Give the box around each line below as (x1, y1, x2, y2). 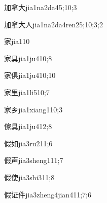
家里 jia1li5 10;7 (4, 87, 50, 97)
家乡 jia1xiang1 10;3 (4, 104, 63, 114)
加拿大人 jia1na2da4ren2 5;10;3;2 (4, 19, 103, 29)
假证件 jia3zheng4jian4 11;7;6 (4, 189, 91, 199)
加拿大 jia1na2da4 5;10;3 (4, 2, 77, 12)
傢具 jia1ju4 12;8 (4, 121, 52, 132)
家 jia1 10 (4, 36, 30, 47)
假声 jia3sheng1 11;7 (4, 155, 63, 166)
